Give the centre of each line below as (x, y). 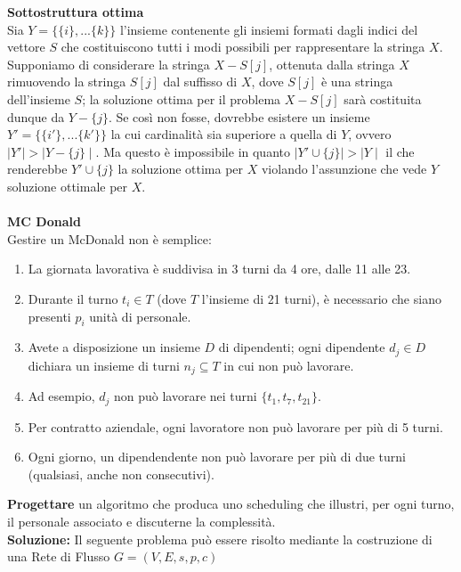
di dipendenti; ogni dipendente (302, 347)
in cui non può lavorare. (289, 365)
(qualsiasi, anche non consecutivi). (121, 474)
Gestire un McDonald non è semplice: (109, 238)
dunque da (36, 116)
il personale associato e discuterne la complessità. (142, 522)
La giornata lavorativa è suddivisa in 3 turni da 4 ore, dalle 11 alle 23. (219, 269)
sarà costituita (383, 98)
